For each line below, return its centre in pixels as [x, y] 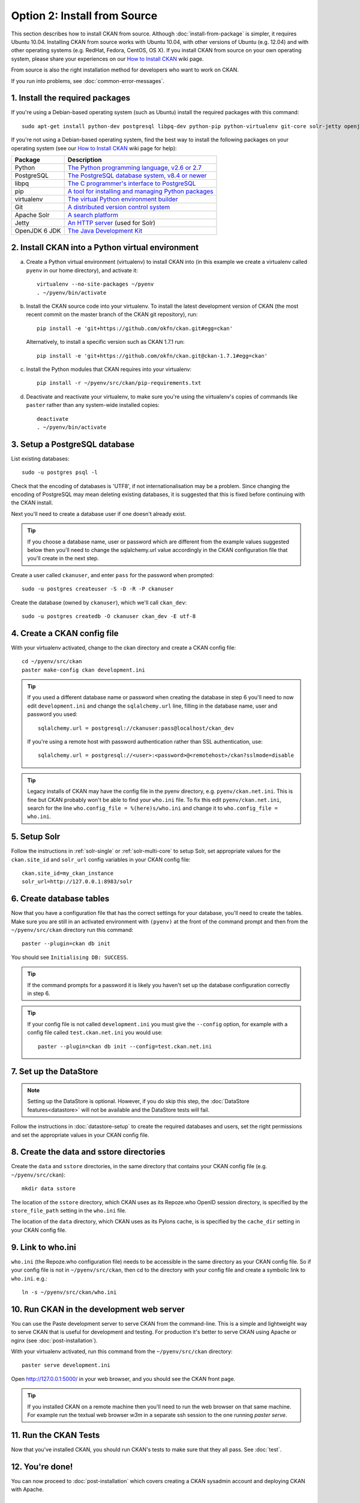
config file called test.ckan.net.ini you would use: [95, 1033]
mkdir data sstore [49, 1189]
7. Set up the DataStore [55, 1072]
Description [85, 159]
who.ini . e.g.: [29, 1278]
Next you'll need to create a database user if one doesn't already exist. [99, 513]
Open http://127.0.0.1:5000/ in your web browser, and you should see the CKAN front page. [123, 1379]
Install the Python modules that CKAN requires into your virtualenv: [109, 369]
